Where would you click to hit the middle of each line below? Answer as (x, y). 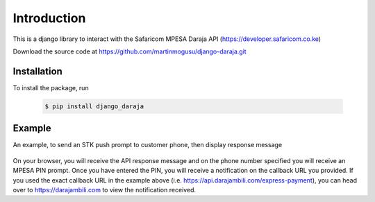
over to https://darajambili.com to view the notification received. (105, 190)
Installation (37, 71)
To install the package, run (51, 87)
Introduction (49, 18)
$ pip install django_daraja (94, 106)
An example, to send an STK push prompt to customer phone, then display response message (148, 145)
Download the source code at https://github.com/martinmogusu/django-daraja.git (130, 51)
